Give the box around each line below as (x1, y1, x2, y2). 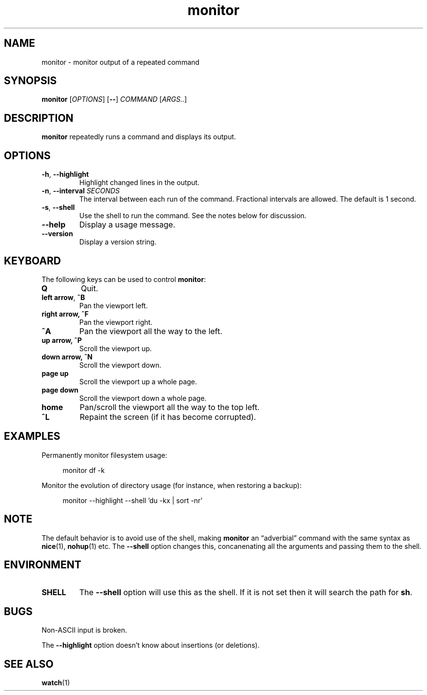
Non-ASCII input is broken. (41, 626, 127, 635)
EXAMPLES (4, 430, 60, 443)
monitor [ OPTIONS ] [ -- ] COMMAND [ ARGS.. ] (41, 95, 187, 104)
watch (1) (41, 678, 70, 687)
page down (41, 385, 78, 394)
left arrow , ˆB (41, 293, 85, 301)
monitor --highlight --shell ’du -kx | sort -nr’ (62, 496, 203, 505)
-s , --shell (41, 203, 75, 212)
